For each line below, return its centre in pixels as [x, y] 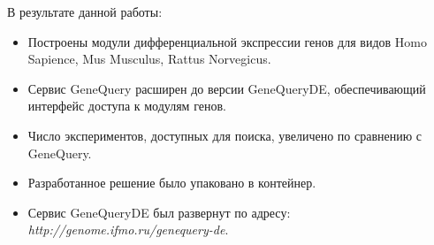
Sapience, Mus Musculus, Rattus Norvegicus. [149, 59]
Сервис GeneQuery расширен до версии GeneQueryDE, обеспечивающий [227, 88]
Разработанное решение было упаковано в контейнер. [172, 183]
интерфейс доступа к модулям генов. [127, 106]
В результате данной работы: [85, 11]
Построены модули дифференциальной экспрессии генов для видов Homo [227, 41]
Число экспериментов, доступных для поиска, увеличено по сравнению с [225, 135]
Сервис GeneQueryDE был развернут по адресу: [159, 212]
